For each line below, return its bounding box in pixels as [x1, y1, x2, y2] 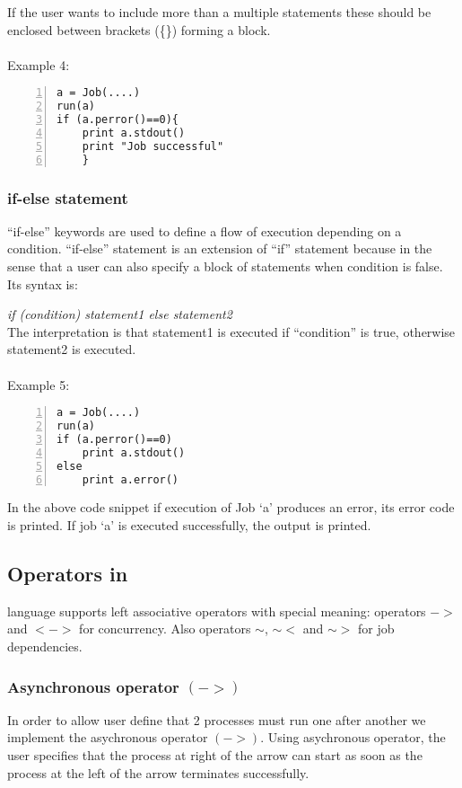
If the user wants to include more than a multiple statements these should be [7, 3, 431, 21]
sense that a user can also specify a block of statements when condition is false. [7, 257, 443, 276]
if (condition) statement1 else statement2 [7, 305, 232, 323]
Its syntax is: [7, 274, 78, 293]
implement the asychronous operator [7, 728, 208, 747]
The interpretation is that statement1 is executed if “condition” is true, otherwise [7, 322, 456, 341]
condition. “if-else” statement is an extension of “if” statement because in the [7, 239, 432, 258]
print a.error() [82, 473, 179, 486]
